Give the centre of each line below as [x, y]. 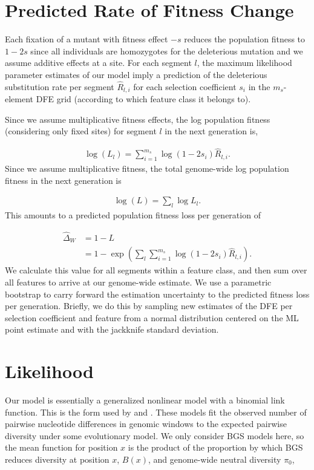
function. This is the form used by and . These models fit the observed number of [156, 412]
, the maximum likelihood [244, 63]
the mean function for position [61, 447]
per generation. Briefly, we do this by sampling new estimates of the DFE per [149, 306]
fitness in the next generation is [63, 180]
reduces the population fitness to [245, 39]
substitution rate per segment [60, 86]
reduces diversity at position [57, 459]
